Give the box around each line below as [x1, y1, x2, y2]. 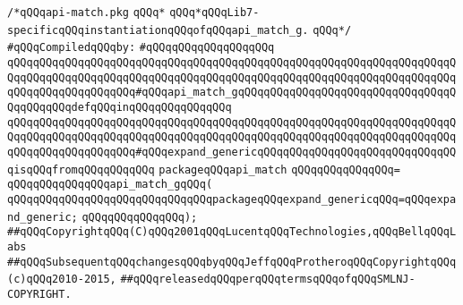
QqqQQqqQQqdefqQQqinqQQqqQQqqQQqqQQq [7, 100, 232, 114]
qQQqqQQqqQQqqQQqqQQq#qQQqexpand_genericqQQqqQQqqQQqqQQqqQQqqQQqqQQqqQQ [7, 145, 457, 158]
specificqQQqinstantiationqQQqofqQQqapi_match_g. [7, 23, 309, 37]
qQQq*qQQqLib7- [169, 6, 260, 19]
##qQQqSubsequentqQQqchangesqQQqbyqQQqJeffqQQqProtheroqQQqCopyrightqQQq [7, 255, 457, 268]
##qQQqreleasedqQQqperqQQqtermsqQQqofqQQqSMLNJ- [120, 273, 416, 286]
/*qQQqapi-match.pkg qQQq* [7, 6, 166, 19]
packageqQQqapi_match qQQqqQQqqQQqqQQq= [159, 163, 400, 176]
